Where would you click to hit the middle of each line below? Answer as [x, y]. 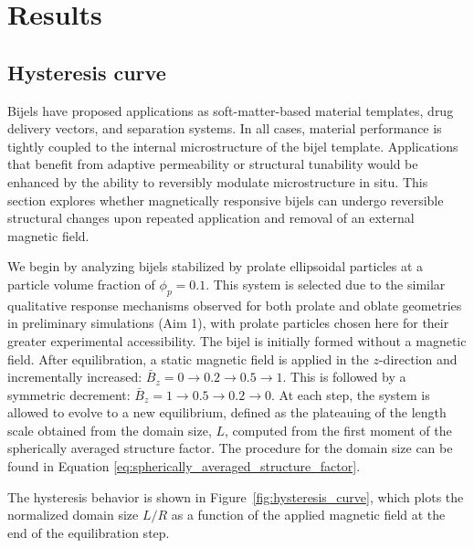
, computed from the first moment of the [338, 430]
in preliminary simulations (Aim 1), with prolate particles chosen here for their [228, 323]
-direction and [418, 358]
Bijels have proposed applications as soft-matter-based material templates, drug [231, 110]
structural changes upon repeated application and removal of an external [211, 218]
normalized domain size [73, 515]
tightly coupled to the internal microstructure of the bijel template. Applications [233, 146]
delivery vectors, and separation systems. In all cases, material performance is [225, 128]
